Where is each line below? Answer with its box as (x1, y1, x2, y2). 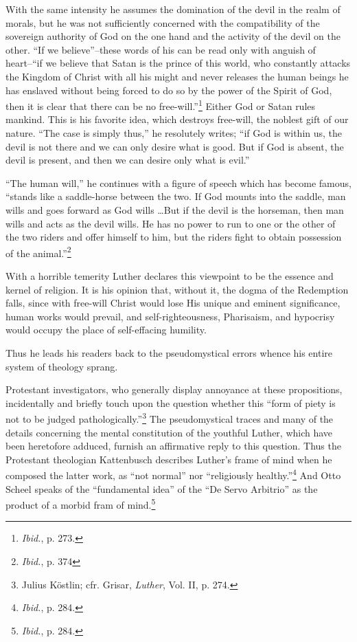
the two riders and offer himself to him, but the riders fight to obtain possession (5, 230, 342, 244)
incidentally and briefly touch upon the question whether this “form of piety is (5, 395, 336, 410)
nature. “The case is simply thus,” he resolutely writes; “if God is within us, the (5, 126, 343, 140)
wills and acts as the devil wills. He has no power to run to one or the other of (5, 216, 336, 230)
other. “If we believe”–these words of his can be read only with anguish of (5, 42, 316, 56)
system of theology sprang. (5, 359, 118, 373)
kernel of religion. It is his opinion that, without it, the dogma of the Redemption (5, 282, 349, 296)
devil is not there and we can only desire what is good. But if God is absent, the (5, 139, 344, 153)
